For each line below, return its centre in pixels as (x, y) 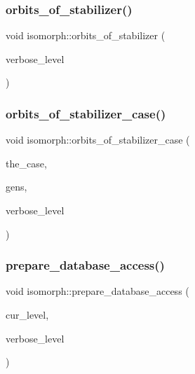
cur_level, (27, 314)
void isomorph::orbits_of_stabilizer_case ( (98, 140)
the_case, (26, 163)
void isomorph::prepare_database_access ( (97, 291)
